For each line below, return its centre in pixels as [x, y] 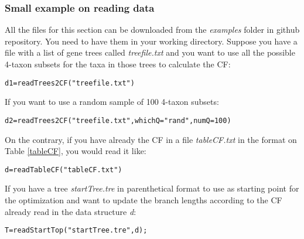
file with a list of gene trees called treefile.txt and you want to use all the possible [150, 52]
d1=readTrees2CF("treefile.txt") [70, 83]
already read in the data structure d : [71, 211]
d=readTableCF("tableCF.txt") [64, 170]
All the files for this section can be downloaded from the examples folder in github [152, 30]
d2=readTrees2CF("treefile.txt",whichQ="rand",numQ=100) [118, 120]
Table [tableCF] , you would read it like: [76, 151]
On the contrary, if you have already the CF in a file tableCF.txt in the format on [151, 139]
